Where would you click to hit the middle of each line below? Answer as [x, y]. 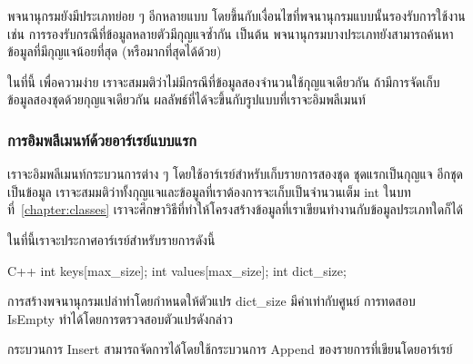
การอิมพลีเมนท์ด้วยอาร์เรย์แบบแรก [102, 139]
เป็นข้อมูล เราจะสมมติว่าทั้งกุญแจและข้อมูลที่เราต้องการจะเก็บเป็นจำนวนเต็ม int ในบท [209, 191]
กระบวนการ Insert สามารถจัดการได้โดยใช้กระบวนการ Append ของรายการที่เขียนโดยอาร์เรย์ [230, 349]
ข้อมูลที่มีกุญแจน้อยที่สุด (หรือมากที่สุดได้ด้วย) [115, 51]
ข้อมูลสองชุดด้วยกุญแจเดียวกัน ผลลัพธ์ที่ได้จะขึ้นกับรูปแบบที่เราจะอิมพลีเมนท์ [186, 99]
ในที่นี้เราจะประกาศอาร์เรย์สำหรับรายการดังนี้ [111, 239]
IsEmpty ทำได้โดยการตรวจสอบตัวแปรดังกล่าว [120, 318]
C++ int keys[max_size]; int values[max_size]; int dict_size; [177, 270]
